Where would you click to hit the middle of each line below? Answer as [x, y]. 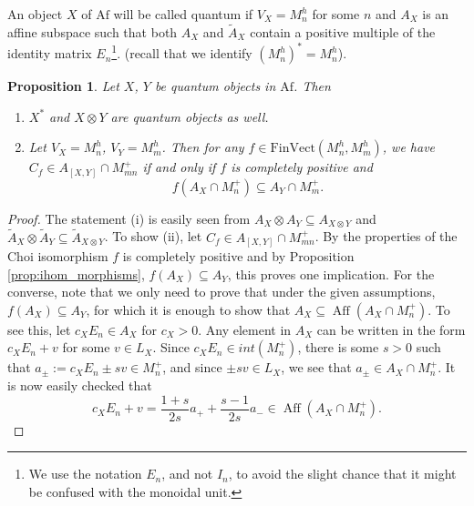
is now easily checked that [80, 385]
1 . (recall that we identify [182, 52]
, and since [192, 367]
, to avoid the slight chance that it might [342, 474]
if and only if [179, 167]
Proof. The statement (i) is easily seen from [129, 218]
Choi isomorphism [58, 256]
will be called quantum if [183, 14]
